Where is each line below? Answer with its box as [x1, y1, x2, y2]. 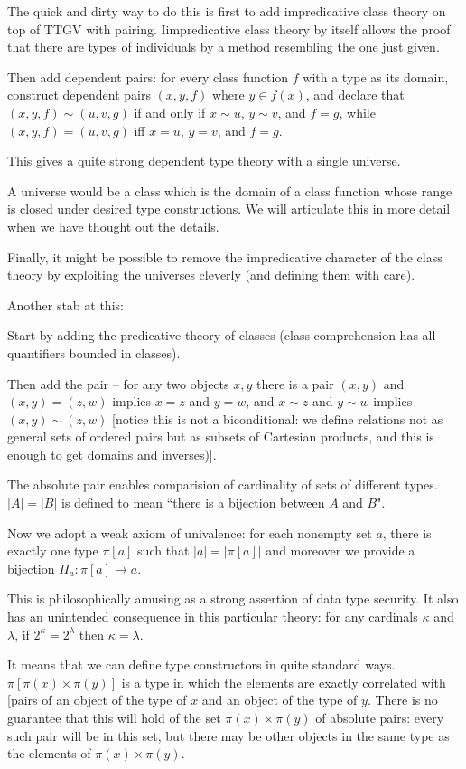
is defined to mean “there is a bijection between [61, 493, 325, 512]
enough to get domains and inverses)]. [7, 444, 217, 463]
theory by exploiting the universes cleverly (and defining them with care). [7, 265, 415, 284]
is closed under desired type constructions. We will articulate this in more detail [7, 199, 451, 218]
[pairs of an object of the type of [7, 690, 187, 709]
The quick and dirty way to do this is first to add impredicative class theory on [7, 2, 446, 20]
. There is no [367, 690, 438, 709]
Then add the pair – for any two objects [7, 374, 229, 393]
